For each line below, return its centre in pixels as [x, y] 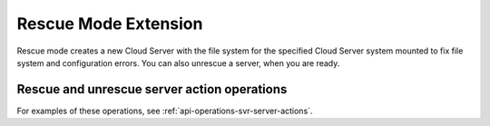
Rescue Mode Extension [110, 24]
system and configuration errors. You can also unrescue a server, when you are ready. [178, 63]
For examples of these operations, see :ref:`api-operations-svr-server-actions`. [165, 111]
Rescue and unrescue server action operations [152, 89]
